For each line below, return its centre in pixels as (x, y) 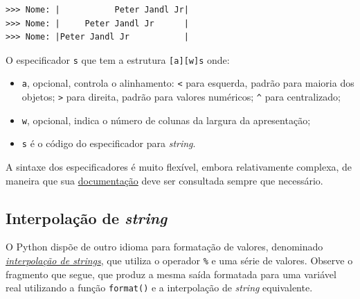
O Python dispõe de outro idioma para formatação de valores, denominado (164, 247)
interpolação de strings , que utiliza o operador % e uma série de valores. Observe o (179, 260)
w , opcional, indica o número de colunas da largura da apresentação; (166, 120)
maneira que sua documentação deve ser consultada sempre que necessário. (164, 180)
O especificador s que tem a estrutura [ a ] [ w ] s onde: (118, 59)
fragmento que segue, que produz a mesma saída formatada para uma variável (171, 274)
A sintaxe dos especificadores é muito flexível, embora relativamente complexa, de (179, 167)
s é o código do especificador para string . (109, 143)
